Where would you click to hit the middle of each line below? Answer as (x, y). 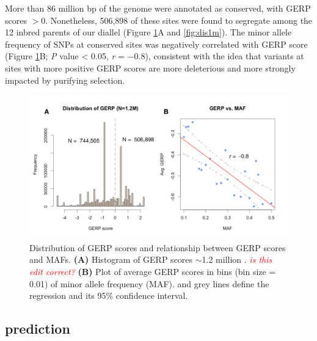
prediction (38, 328)
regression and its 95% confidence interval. (109, 295)
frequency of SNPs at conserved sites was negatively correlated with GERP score (156, 44)
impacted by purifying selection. (65, 80)
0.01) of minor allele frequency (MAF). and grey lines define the (149, 283)
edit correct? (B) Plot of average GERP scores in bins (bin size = (153, 271)
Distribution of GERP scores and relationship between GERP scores (158, 247)
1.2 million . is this (237, 259)
